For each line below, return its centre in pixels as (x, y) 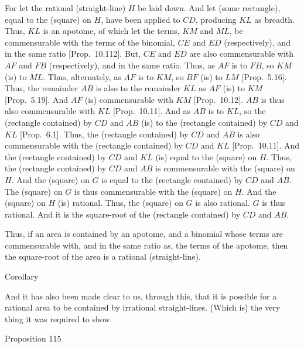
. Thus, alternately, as (82, 76)
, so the (252, 111)
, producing (216, 19)
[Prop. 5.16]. (264, 76)
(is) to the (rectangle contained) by (204, 122)
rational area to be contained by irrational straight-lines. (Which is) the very (143, 307)
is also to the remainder (138, 88)
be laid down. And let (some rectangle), (209, 8)
